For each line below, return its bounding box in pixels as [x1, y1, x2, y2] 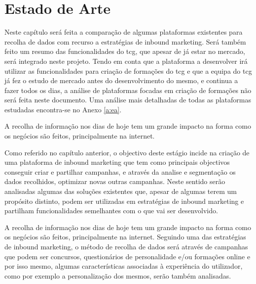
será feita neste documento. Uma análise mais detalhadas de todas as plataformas [4, 95, 251, 105]
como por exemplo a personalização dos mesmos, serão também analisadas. [4, 270, 231, 281]
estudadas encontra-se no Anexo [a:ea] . [4, 104, 122, 114]
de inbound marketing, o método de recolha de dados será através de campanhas [4, 241, 248, 251]
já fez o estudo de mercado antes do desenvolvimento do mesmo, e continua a [4, 75, 238, 86]
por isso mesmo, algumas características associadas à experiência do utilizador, [4, 261, 243, 271]
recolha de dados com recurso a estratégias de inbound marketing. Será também [4, 36, 246, 47]
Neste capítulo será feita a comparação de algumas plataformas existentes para [4, 27, 243, 37]
